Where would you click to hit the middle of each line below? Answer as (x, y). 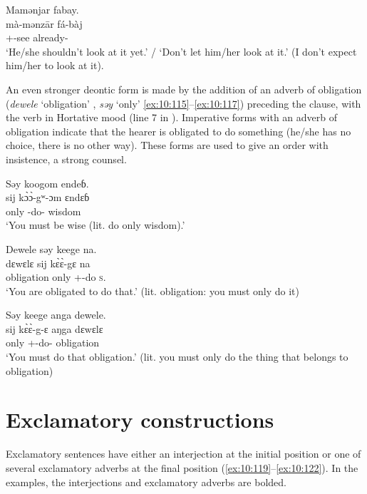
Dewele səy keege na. (51, 248)
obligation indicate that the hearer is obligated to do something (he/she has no (179, 131)
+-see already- (37, 37)
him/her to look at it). (55, 65)
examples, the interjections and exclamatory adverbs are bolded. (146, 482)
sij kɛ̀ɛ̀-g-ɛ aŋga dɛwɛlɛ (55, 328)
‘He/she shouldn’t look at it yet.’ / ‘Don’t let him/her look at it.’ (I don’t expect (181, 51)
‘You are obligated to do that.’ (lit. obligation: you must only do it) (153, 290)
